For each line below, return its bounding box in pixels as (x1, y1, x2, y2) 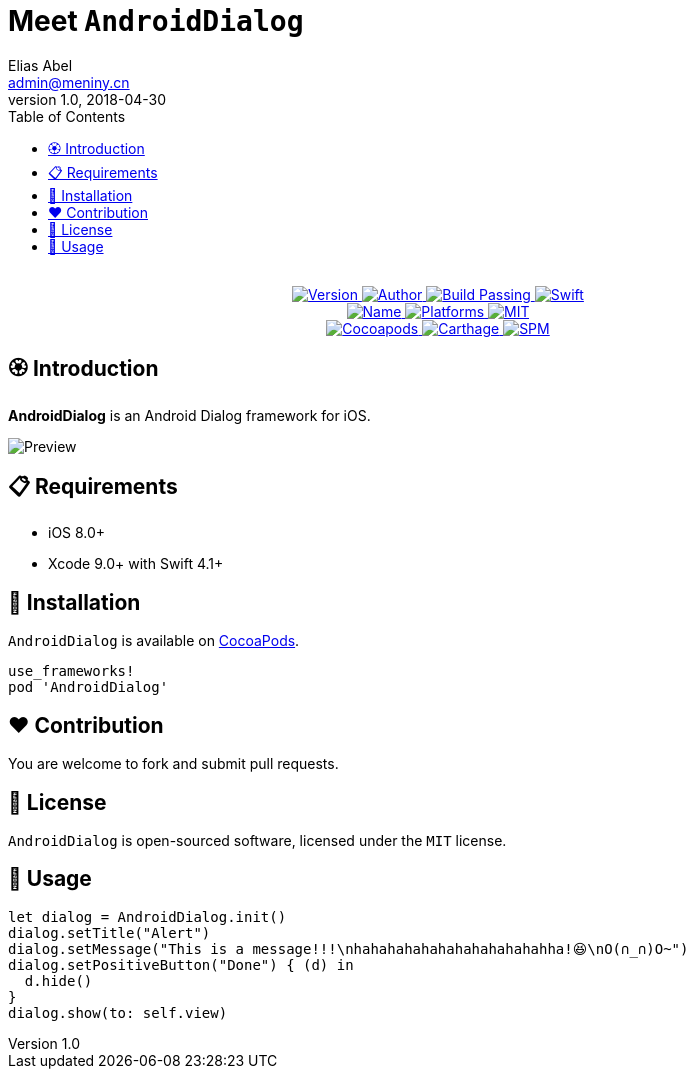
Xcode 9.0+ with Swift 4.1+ (48, 555, 224, 573)
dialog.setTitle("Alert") (8, 924, 211, 941)
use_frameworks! (8, 663, 135, 680)
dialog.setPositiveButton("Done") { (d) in (8, 956, 354, 973)
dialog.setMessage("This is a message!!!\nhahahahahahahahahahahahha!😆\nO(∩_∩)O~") (8, 940, 689, 957)
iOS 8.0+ (48, 524, 106, 542)
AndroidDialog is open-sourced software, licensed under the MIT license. (8, 831, 507, 849)
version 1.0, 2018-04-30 (8, 90, 167, 108)
